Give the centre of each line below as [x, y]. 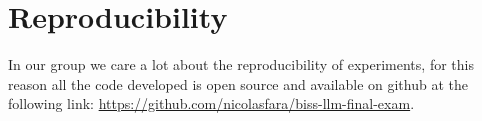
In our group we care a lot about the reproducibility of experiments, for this [241, 64]
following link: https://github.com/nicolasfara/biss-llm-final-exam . [211, 103]
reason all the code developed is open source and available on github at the [238, 83]
